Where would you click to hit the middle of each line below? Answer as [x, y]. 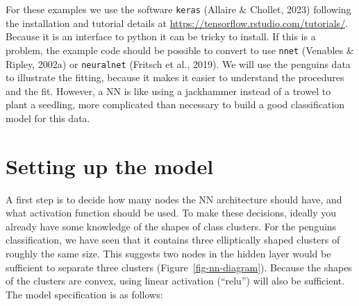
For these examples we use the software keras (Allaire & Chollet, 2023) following [178, 9]
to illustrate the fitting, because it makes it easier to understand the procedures [175, 77]
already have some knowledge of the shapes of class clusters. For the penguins [171, 226]
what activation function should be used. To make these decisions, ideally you [171, 213]
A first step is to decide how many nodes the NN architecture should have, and [174, 199]
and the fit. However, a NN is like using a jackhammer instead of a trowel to [168, 91]
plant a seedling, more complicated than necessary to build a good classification [175, 104]
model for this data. [48, 118]
